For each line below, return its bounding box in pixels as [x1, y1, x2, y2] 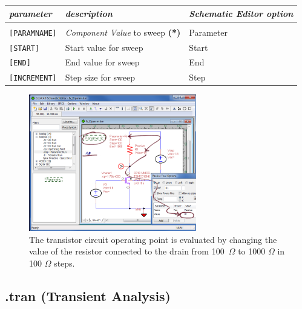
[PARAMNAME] [9, 28, 57, 38]
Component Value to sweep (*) [65, 25, 181, 38]
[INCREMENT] [9, 74, 57, 83]
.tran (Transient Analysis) [5, 287, 171, 305]
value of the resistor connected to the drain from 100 [29, 245, 225, 257]
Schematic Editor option [189, 7, 294, 19]
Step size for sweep [65, 71, 136, 84]
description [65, 7, 113, 19]
